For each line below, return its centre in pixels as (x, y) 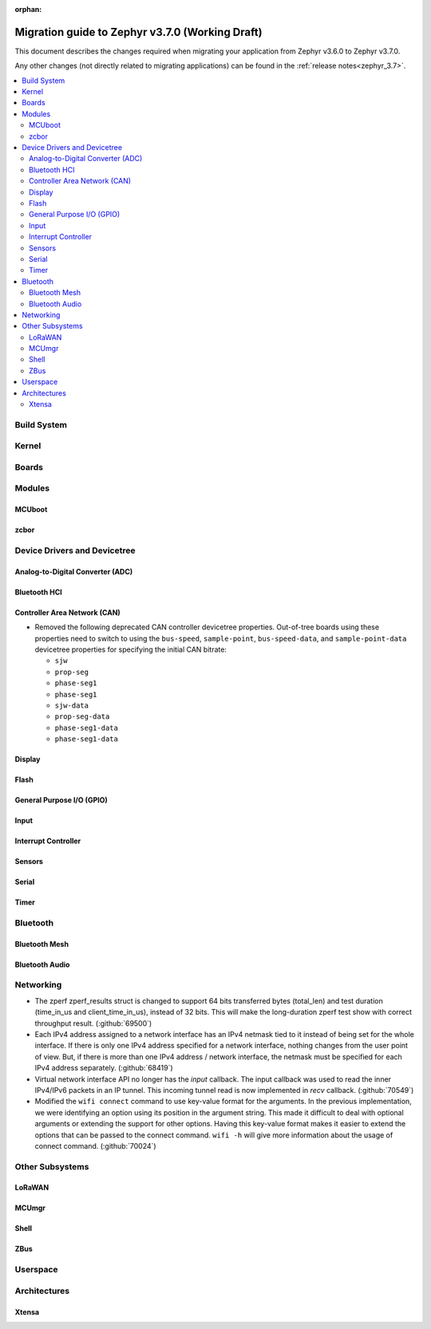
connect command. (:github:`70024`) (95, 1146)
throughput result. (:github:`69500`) (93, 1023)
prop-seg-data (82, 717)
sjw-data (72, 705)
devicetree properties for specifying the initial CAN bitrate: (131, 649)
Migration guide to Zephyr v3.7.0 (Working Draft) (138, 32)
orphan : (28, 9)
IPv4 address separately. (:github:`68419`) (104, 1068)
